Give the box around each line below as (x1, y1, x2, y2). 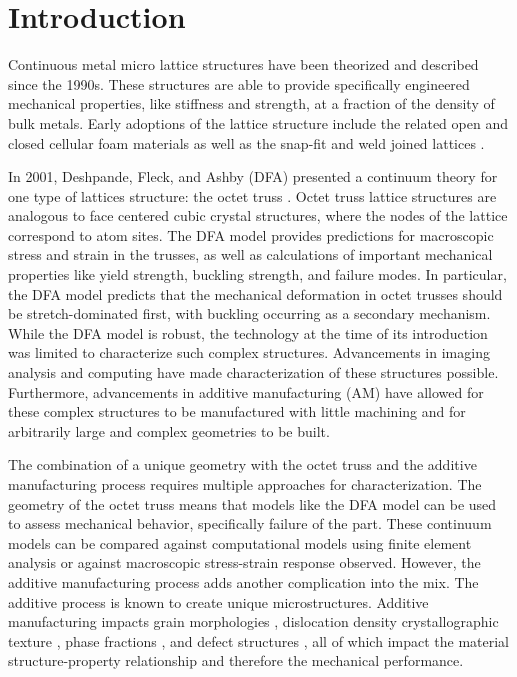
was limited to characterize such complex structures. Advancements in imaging (8, 342, 490, 363)
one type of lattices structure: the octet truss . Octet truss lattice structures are (8, 185, 497, 206)
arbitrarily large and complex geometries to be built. (8, 420, 330, 441)
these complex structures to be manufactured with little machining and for (8, 401, 466, 422)
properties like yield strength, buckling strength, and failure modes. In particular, (8, 264, 507, 285)
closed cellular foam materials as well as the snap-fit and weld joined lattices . (8, 132, 485, 153)
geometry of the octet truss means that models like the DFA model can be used (8, 493, 497, 514)
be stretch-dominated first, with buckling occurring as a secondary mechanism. (8, 303, 491, 324)
